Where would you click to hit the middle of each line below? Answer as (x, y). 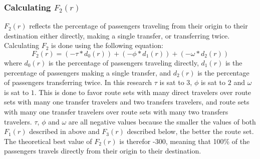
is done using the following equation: (107, 45)
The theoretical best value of (48, 141)
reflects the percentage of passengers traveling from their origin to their (139, 26)
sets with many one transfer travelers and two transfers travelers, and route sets (127, 102)
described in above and (64, 131)
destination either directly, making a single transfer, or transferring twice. (117, 35)
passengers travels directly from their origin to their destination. (103, 151)
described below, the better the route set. (190, 131)
